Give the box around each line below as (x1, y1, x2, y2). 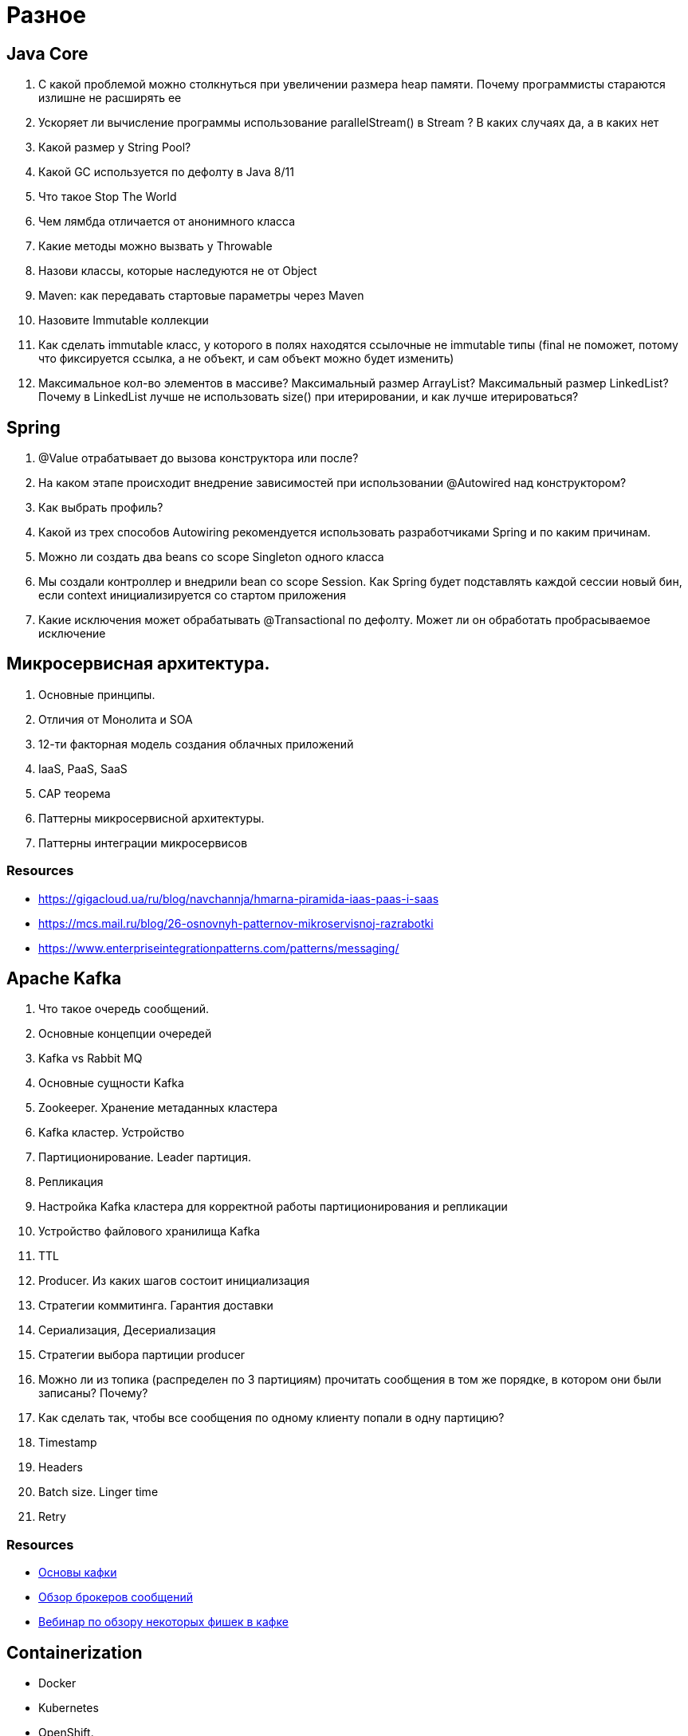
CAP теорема (38, 786, 111, 800)
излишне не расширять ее (38, 91, 182, 105)
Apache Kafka (6, 968, 122, 989)
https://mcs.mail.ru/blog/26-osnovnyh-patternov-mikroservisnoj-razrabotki (38, 916, 434, 930)
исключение (38, 626, 106, 641)
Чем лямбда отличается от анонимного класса (38, 214, 296, 229)
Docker (38, 1676, 77, 1691)
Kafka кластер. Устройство (38, 1125, 185, 1140)
